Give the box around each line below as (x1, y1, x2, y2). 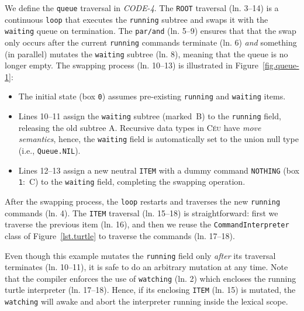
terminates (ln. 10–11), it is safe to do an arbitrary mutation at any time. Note (5, 261, 288, 273)
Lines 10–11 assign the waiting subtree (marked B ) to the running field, (18, 110, 281, 122)
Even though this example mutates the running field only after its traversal (5, 249, 276, 261)
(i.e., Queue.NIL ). (18, 144, 81, 157)
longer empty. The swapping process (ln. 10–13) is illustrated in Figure (5, 59, 258, 71)
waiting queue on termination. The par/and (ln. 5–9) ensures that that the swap (5, 25, 296, 37)
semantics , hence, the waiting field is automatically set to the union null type (18, 133, 299, 145)
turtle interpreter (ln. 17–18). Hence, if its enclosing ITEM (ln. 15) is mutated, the (5, 284, 296, 296)
